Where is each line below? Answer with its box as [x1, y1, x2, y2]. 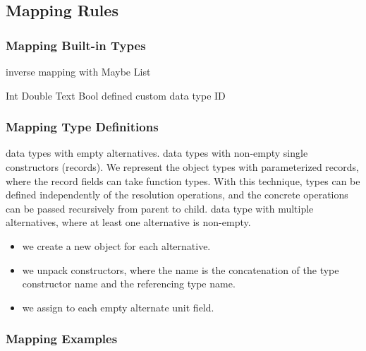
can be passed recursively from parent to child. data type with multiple [6, 201, 314, 215]
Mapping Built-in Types [6, 36, 146, 54]
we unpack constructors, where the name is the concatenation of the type [22, 262, 339, 277]
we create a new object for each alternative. [22, 238, 211, 253]
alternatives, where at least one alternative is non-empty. [6, 215, 251, 230]
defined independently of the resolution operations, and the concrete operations [6, 187, 348, 202]
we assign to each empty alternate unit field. [22, 299, 214, 314]
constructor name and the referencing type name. [22, 276, 236, 291]
